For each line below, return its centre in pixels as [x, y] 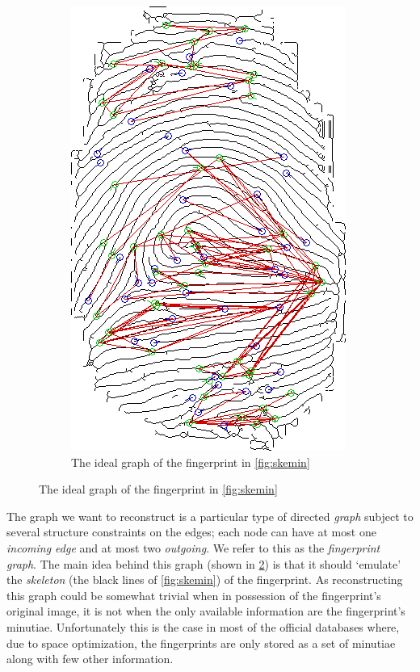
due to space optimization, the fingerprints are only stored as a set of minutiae [201, 643]
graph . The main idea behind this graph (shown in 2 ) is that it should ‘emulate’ [204, 563]
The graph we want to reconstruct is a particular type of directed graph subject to [210, 516]
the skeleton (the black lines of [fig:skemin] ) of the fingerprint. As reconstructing [205, 580]
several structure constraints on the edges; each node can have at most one [191, 532]
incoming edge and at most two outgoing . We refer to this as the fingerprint [193, 547]
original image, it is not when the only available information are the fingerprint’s [206, 611]
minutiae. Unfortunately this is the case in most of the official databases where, [203, 626]
